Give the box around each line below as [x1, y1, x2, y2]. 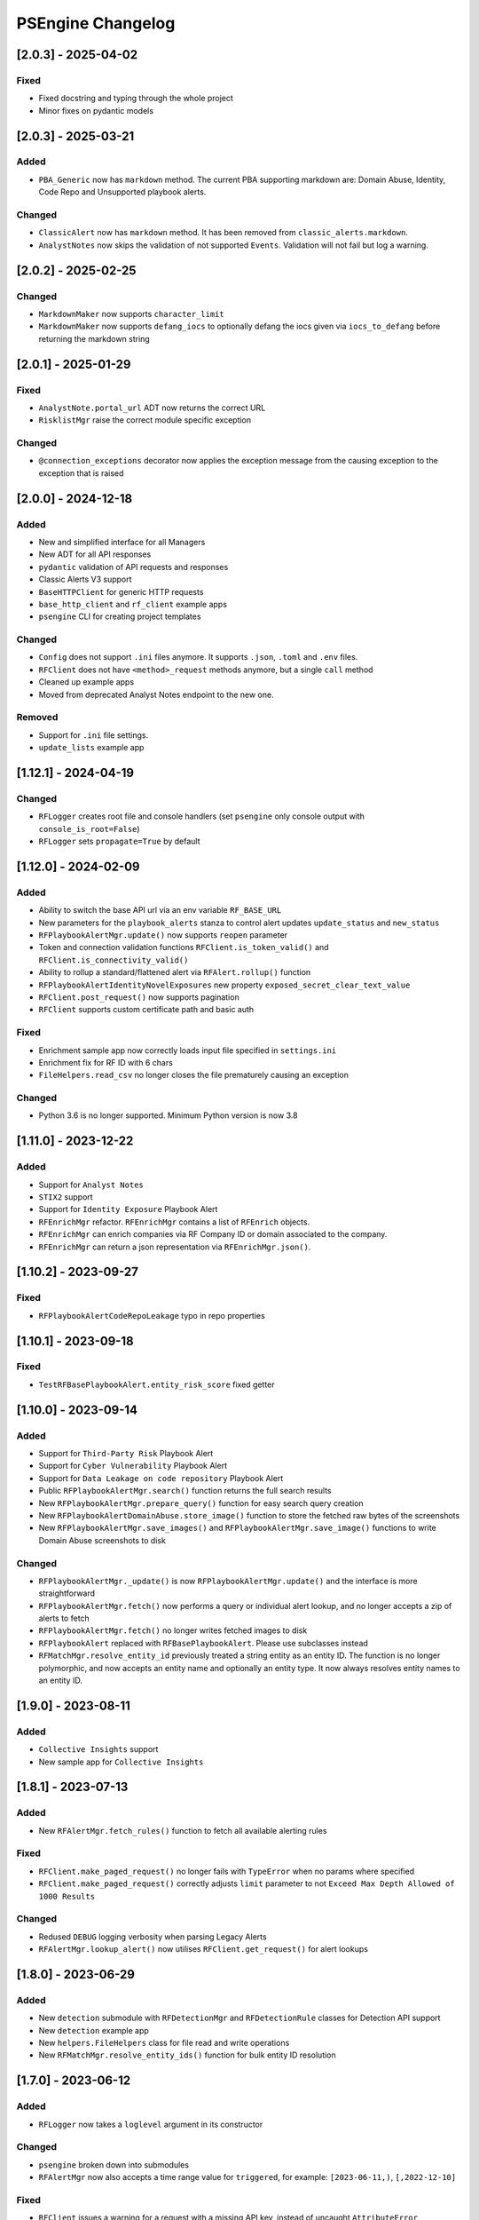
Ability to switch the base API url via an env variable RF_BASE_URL [38, 905, 282, 916]
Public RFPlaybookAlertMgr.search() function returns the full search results [38, 1486, 332, 1496]
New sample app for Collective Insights [38, 1756, 204, 1767]
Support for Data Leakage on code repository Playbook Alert [38, 1472, 284, 1483]
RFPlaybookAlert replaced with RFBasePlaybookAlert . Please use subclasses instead [38, 1637, 368, 1648]
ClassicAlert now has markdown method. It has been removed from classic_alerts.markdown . [38, 227, 408, 238]
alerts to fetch [38, 1613, 90, 1624]
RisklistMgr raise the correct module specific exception [38, 415, 252, 425]
